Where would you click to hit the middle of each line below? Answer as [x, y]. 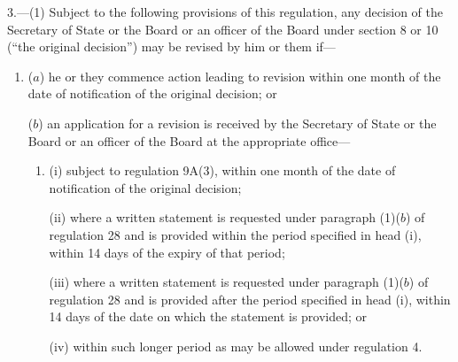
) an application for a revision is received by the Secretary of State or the [237, 123]
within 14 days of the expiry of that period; [167, 252]
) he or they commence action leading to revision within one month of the [240, 76]
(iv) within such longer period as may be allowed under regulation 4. [236, 346]
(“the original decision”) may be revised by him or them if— [171, 46]
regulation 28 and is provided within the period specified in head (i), [235, 234]
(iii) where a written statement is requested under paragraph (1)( [226, 282]
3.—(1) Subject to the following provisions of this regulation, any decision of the [225, 12]
